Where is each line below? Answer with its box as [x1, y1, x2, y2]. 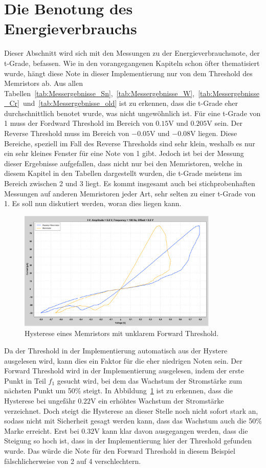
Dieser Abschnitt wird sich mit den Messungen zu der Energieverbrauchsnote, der [4, 48, 260, 58]
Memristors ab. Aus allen [4, 78, 83, 88]
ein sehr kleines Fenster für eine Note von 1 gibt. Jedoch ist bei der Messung [4, 148, 244, 159]
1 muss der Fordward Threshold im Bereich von [4, 118, 153, 128]
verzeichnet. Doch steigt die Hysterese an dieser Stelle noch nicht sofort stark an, [4, 405, 258, 416]
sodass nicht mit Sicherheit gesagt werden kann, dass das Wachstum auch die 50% [4, 415, 262, 426]
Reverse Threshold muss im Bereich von [4, 128, 129, 139]
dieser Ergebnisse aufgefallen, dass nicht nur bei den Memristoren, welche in [4, 158, 242, 168]
